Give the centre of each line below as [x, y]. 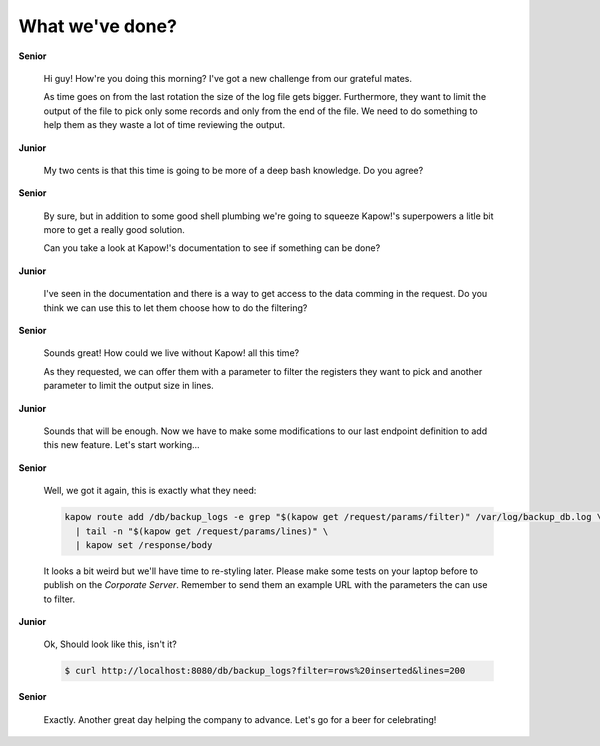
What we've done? [97, 26]
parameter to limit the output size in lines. [128, 386]
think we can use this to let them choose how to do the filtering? [175, 307]
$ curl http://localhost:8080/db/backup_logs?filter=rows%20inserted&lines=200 [265, 671]
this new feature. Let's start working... [121, 445]
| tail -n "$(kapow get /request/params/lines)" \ [202, 531]
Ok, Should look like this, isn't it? [110, 644]
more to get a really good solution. [114, 230]
